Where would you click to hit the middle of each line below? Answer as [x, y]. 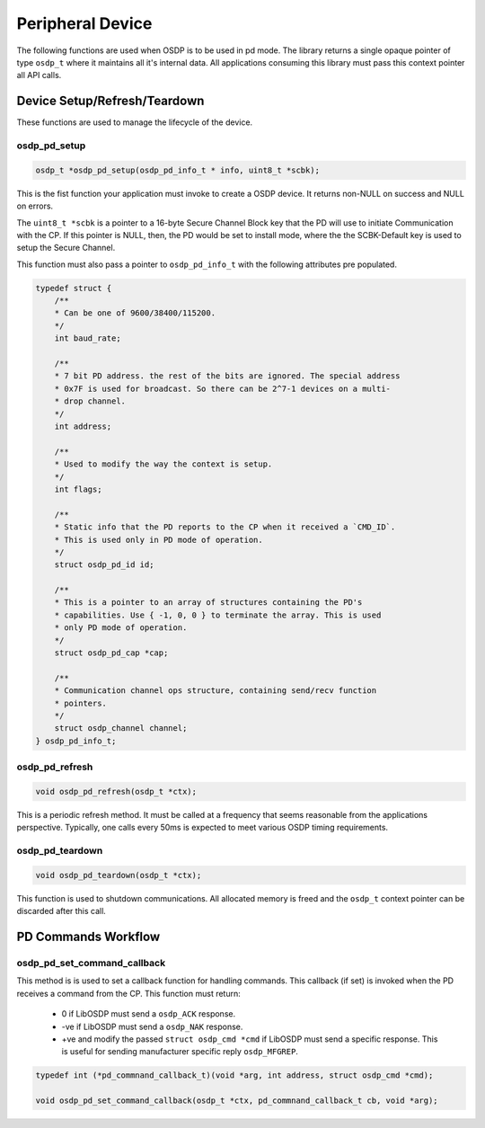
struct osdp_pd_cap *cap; [111, 653]
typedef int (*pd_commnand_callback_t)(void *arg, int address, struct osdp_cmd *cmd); [234, 1075]
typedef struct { [74, 288]
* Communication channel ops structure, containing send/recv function [216, 691]
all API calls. [39, 75]
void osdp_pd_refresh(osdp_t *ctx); [116, 791]
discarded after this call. [62, 911]
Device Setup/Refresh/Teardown [110, 101]
